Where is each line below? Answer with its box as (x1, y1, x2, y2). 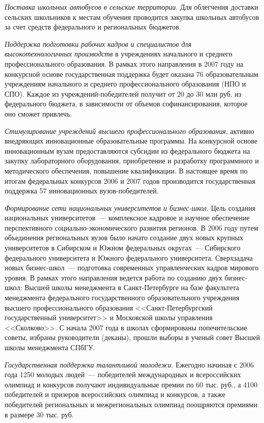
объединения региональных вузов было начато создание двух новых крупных (5, 232, 244, 243)
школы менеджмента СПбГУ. (5, 342, 95, 352)
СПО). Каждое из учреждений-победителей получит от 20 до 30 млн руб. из (5, 88, 242, 99)
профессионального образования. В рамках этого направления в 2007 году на (5, 58, 244, 69)
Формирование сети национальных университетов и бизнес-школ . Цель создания (5, 202, 256, 213)
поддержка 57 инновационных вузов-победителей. (5, 185, 159, 196)
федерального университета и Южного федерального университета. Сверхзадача (5, 252, 253, 263)
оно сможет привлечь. (5, 108, 72, 119)
